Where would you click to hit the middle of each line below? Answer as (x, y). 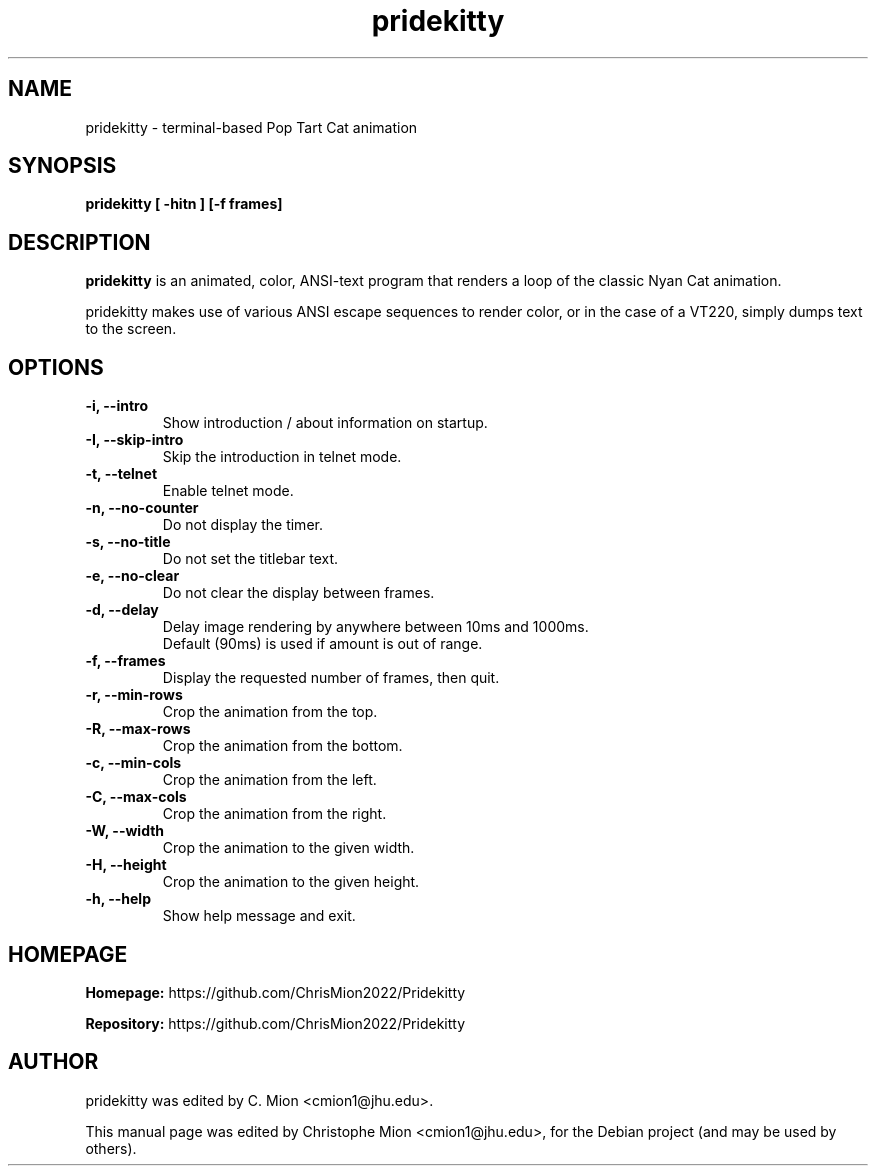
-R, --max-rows (138, 729)
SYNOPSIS (62, 166)
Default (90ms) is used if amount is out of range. (322, 644)
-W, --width (125, 831)
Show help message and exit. (259, 916)
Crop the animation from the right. (274, 814)
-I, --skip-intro (134, 440)
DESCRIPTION (79, 242)
